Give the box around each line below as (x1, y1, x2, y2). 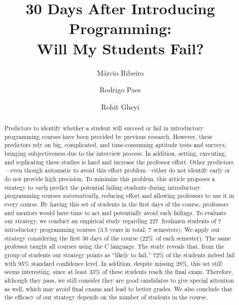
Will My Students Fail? (37, 38, 204, 58)
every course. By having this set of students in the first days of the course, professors (4, 199, 229, 208)
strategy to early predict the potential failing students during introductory (4, 183, 201, 191)
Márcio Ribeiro (96, 67, 144, 78)
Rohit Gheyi (101, 101, 140, 112)
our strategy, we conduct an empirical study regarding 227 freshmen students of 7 (4, 217, 221, 225)
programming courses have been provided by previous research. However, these (4, 132, 213, 141)
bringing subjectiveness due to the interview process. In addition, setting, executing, (4, 149, 227, 158)
